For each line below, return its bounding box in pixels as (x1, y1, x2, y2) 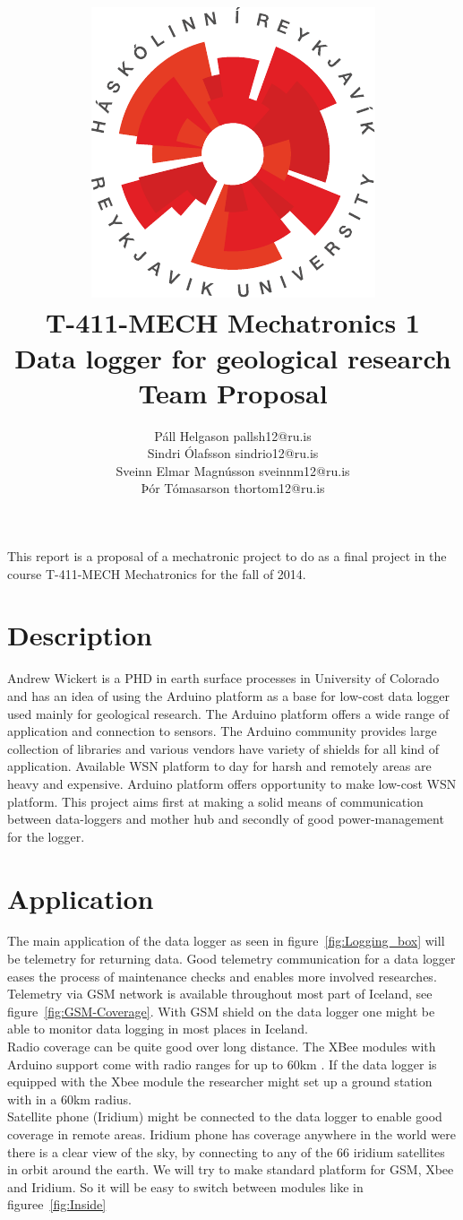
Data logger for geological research (14, 339, 451, 376)
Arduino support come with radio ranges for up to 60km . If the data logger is (7, 1054, 437, 1073)
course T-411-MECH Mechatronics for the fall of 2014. (7, 564, 306, 583)
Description (7, 617, 153, 653)
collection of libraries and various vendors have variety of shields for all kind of (7, 739, 440, 757)
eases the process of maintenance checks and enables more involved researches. (7, 966, 437, 985)
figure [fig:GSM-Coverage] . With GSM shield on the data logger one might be (7, 1001, 435, 1020)
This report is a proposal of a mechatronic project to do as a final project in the (7, 547, 447, 566)
